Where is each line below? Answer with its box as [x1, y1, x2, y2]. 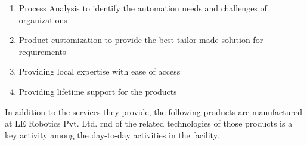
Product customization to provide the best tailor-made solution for [18, 33, 263, 46]
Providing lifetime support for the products [18, 85, 177, 97]
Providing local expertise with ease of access [18, 65, 181, 78]
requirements [18, 45, 66, 57]
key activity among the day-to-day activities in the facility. [5, 128, 219, 141]
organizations [18, 13, 67, 26]
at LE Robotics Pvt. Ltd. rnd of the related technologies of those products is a [5, 117, 293, 129]
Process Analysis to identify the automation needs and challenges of [18, 2, 267, 14]
